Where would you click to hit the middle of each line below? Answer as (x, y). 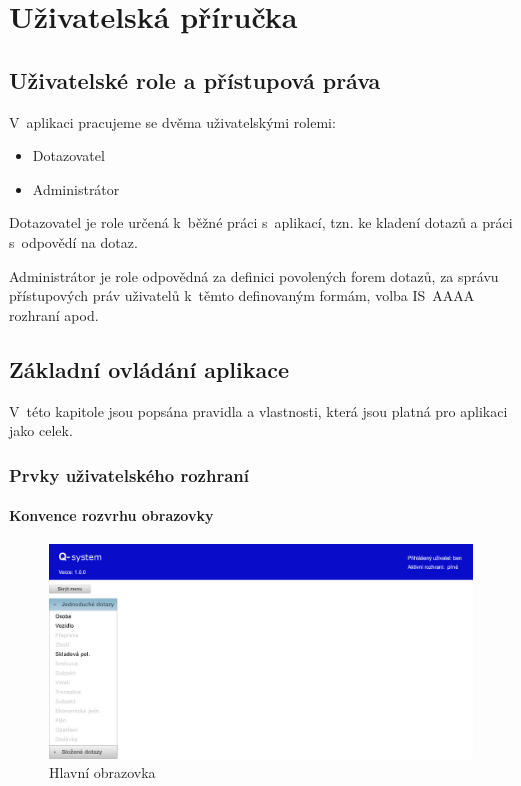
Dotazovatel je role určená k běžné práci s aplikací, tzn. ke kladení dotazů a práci (261, 222)
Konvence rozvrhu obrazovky (111, 515)
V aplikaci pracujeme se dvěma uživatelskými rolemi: (172, 121)
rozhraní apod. (54, 314)
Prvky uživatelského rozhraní (129, 474)
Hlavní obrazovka (102, 772)
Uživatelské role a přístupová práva (195, 79)
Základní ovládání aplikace (149, 368)
